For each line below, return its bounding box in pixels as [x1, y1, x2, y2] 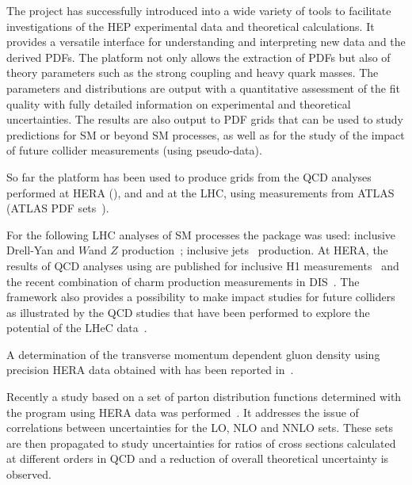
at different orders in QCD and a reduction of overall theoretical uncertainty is [6, 450, 389, 467]
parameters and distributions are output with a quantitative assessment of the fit [6, 79, 400, 96]
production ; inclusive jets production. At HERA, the [121, 242, 388, 258]
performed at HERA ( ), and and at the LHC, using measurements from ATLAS [6, 184, 395, 200]
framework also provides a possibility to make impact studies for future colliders [6, 288, 395, 305]
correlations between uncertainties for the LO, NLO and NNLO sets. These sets [6, 419, 394, 436]
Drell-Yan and [6, 242, 75, 258]
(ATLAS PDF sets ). [6, 200, 109, 216]
